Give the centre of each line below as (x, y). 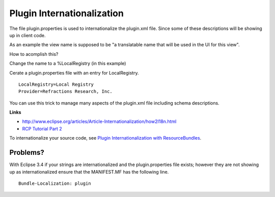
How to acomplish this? (34, 54)
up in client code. (28, 35)
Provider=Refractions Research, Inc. (66, 92)
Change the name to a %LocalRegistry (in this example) (68, 63)
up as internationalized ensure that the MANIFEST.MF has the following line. (89, 172)
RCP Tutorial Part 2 (42, 128)
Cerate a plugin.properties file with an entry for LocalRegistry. (74, 73)
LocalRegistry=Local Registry (56, 84)
